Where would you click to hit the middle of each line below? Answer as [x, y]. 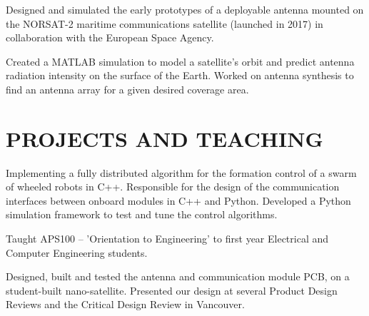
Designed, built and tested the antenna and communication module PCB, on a [178, 276]
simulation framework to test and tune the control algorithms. [142, 214]
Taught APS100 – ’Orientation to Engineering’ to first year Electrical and [167, 239]
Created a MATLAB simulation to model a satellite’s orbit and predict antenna [180, 61]
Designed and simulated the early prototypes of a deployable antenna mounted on [185, 9]
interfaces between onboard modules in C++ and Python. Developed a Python [178, 200]
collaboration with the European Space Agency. [110, 37]
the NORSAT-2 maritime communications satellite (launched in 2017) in [165, 23]
